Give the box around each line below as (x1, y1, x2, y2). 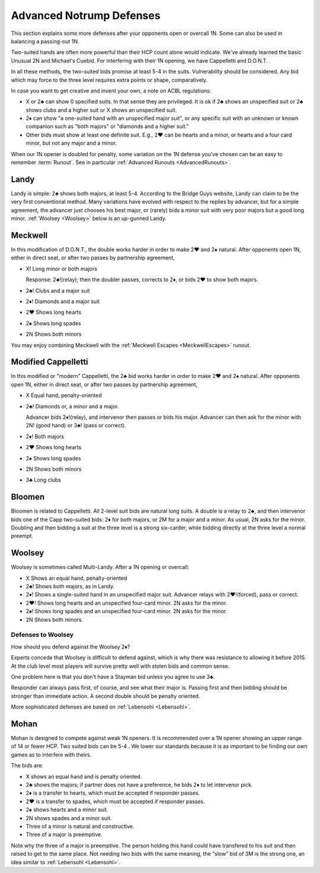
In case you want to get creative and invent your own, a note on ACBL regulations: (11, 87, 212, 94)
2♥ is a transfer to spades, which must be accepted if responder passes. (25, 798, 206, 805)
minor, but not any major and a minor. (25, 139, 117, 147)
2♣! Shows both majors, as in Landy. (25, 583, 115, 590)
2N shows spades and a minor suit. (25, 814, 112, 821)
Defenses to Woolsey (11, 631, 74, 639)
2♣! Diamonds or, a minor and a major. (25, 402, 119, 409)
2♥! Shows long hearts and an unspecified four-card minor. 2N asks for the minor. (25, 599, 228, 607)
